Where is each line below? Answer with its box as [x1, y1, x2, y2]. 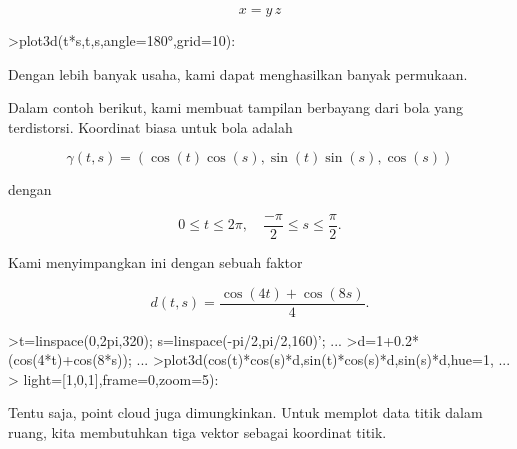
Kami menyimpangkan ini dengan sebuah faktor [8, 252, 303, 273]
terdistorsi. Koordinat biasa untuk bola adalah [8, 116, 293, 137]
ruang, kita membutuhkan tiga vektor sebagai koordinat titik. [8, 422, 387, 443]
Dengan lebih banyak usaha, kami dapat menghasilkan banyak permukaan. [8, 63, 468, 84]
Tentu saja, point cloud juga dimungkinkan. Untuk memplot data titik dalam [8, 402, 483, 423]
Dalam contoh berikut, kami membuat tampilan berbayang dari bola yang [8, 97, 463, 118]
